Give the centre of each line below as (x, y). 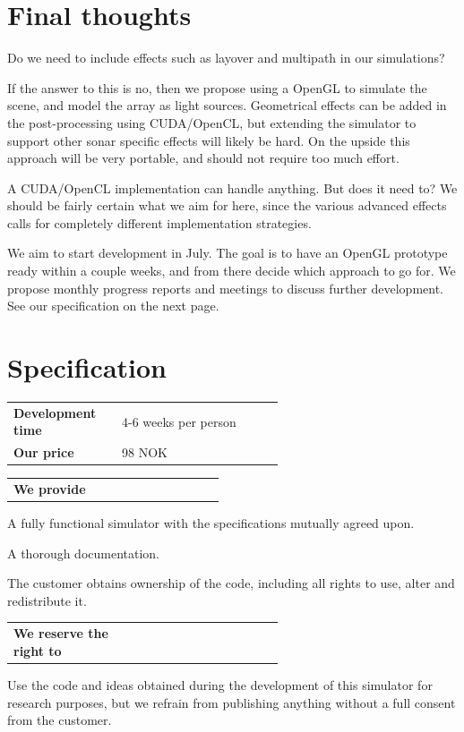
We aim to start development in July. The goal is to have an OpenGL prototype (228, 253)
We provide (50, 489)
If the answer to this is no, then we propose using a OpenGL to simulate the (217, 87)
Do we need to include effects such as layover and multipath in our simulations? (226, 58)
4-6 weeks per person (179, 421)
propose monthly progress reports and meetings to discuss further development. (226, 288)
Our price (44, 452)
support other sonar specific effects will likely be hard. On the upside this (209, 140)
